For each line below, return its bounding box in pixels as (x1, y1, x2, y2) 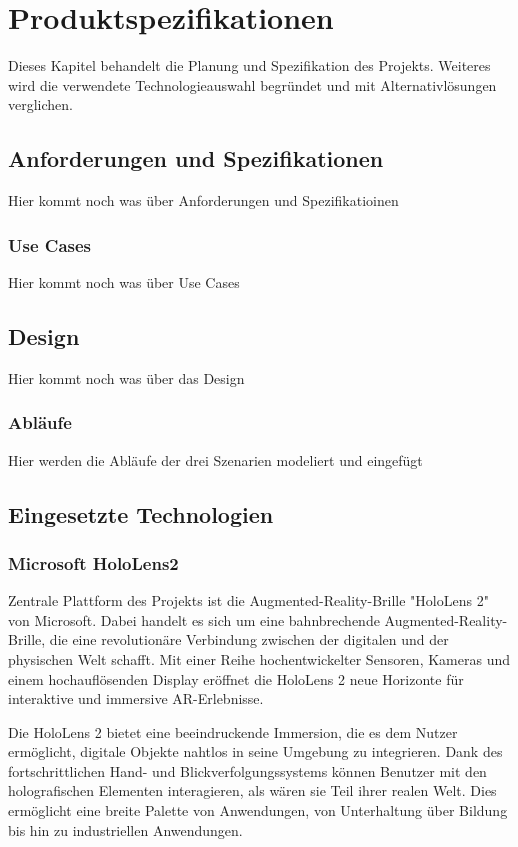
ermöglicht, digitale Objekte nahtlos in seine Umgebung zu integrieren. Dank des (8, 741, 503, 762)
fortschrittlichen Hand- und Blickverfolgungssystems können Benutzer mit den (8, 760, 487, 781)
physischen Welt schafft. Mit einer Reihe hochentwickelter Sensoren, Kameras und (8, 648, 510, 669)
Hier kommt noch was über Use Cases (8, 271, 240, 292)
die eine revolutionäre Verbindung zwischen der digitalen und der (49, 629, 449, 650)
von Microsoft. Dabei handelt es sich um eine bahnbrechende (8, 609, 380, 630)
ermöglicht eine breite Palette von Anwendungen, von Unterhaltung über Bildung (8, 800, 508, 821)
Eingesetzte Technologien (8, 498, 274, 529)
